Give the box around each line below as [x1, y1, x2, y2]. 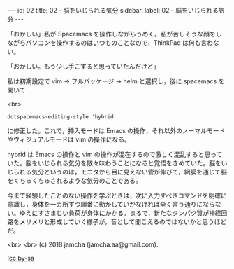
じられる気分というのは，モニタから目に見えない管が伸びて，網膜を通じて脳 [7, 167, 228, 176]
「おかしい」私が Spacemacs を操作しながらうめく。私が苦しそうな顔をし [7, 30, 222, 38]
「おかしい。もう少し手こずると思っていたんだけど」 [7, 62, 160, 70]
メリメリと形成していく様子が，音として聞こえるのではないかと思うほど [19, 218, 227, 226]
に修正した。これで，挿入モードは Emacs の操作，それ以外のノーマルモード [7, 127, 226, 134]
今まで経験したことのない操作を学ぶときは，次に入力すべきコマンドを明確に [7, 191, 227, 200]
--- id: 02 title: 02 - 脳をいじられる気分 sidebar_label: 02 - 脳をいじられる [7, 6, 219, 14]
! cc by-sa [7, 254, 35, 262]
